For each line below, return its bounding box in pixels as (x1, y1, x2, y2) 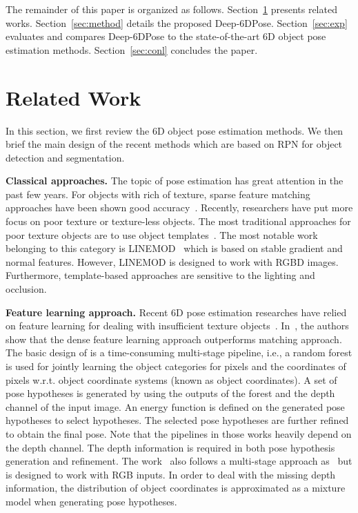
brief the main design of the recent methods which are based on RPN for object (6, 137, 343, 151)
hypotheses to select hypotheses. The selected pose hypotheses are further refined (6, 413, 349, 427)
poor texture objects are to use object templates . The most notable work (6, 227, 318, 242)
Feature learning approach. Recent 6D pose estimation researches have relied (6, 304, 347, 319)
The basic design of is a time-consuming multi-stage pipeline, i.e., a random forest (6, 345, 352, 360)
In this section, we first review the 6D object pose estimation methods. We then (6, 123, 344, 137)
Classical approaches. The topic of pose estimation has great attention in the (6, 173, 344, 188)
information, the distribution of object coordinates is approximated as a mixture (6, 481, 346, 495)
